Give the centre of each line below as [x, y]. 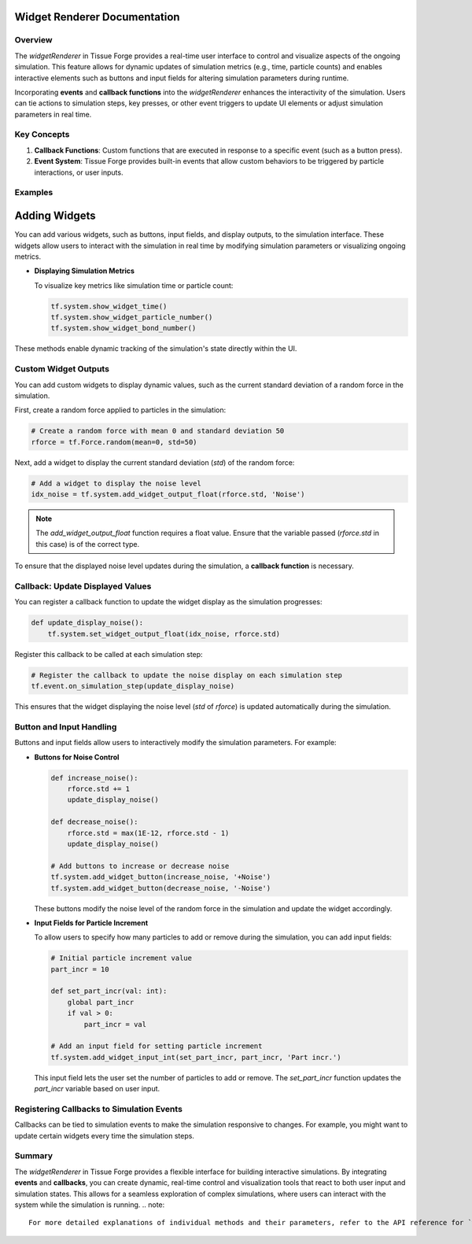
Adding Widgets [55, 216]
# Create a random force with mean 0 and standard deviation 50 [158, 431]
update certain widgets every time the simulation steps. [104, 1135]
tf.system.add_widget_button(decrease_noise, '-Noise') [161, 888]
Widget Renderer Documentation [97, 17]
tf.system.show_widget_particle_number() [132, 317]
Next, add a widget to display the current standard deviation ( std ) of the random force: [155, 462]
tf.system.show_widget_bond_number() [124, 328]
